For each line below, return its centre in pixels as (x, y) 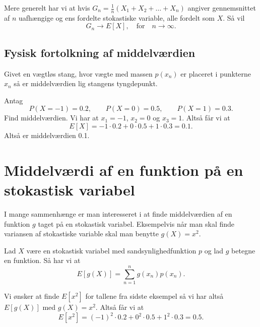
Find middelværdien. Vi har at (51, 118)
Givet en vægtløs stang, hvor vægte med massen (78, 73)
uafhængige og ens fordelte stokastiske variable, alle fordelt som (117, 17)
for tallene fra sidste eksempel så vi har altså (154, 296)
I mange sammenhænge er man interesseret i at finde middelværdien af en (118, 213)
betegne (243, 250)
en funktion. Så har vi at (42, 260)
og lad (214, 250)
